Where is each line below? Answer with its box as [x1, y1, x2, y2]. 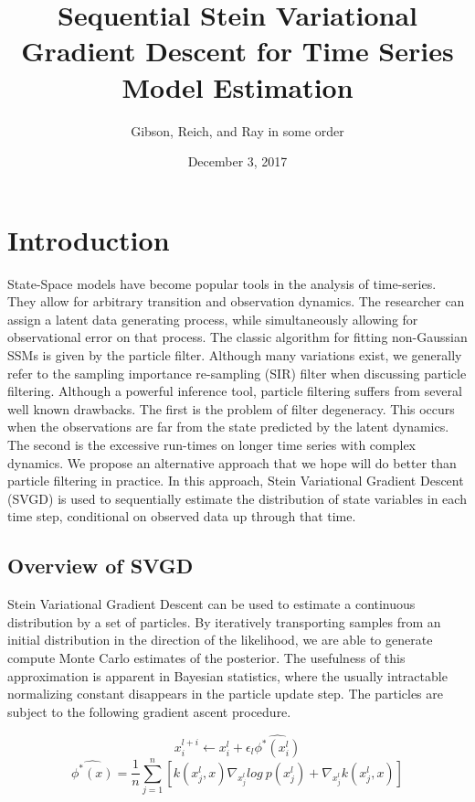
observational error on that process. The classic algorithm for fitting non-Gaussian [7, 327, 468, 347]
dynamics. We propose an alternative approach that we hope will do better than [7, 453, 457, 472]
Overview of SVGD [7, 551, 194, 580]
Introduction [7, 220, 170, 258]
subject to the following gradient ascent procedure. [7, 701, 291, 721]
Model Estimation [121, 68, 354, 105]
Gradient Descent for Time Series [21, 32, 454, 70]
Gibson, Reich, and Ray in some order [131, 121, 344, 140]
